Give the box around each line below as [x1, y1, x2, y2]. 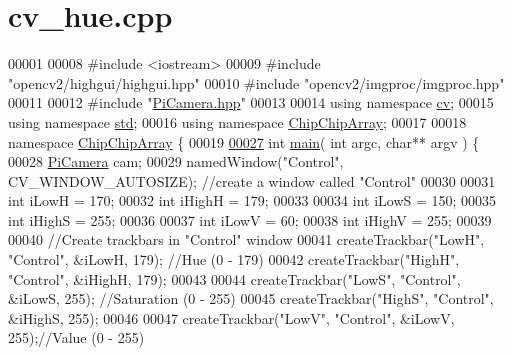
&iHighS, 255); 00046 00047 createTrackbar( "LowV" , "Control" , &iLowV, [8, 307, 455, 328]
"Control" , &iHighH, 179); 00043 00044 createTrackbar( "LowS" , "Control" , [8, 268, 461, 289]
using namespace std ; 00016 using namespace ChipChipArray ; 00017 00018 [8, 111, 467, 132]
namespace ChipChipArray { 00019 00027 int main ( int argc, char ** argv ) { [8, 131, 480, 152]
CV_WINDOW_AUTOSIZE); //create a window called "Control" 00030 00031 [8, 170, 496, 191]
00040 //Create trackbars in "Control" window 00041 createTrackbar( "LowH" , [8, 229, 485, 250]
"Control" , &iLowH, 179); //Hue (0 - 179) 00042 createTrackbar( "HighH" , [8, 249, 460, 270]
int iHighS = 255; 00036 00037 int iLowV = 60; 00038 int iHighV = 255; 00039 [8, 209, 492, 230]
